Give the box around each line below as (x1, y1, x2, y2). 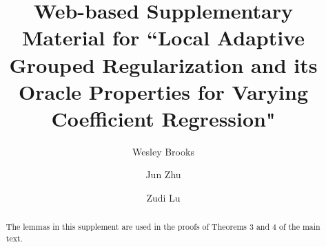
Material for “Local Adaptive (21, 23, 305, 52)
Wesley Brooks (132, 144, 194, 158)
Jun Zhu (145, 167, 181, 182)
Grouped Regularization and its (9, 50, 318, 78)
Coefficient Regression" (51, 104, 276, 132)
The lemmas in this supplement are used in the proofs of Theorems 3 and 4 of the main (6, 221, 320, 233)
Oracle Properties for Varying (18, 77, 309, 105)
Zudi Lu (146, 191, 181, 205)
